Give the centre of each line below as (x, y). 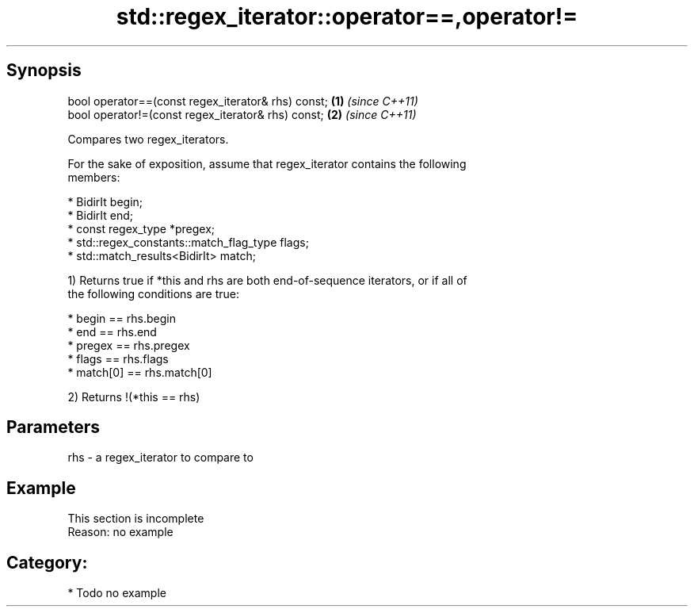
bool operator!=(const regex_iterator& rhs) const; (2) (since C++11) (242, 114)
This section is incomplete (136, 519)
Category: (47, 562)
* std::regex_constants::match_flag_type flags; (188, 242)
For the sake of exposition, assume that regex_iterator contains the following (267, 163)
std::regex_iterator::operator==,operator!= (347, 17)
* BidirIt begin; (105, 201)
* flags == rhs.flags (118, 358)
